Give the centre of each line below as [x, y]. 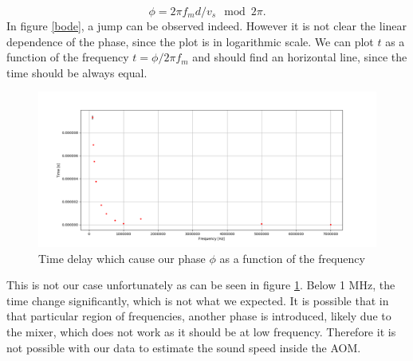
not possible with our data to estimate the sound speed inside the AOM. [184, 347]
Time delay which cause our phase [122, 258]
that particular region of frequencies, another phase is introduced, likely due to [199, 316]
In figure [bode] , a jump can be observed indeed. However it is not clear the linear [207, 26]
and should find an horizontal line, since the [300, 57]
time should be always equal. [77, 72]
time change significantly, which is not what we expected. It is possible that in [198, 300]
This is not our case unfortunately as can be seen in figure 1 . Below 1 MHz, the [201, 285]
